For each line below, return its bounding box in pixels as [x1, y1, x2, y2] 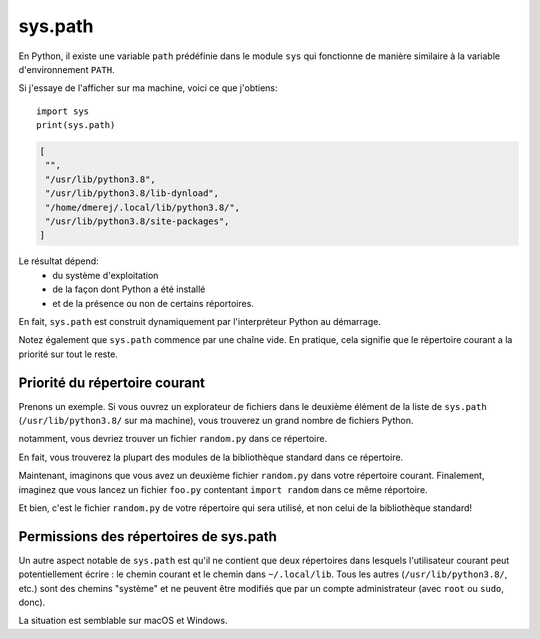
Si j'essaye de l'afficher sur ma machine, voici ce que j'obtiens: [18, 82, 279, 94]
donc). [18, 596, 46, 609]
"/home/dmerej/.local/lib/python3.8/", [45, 201, 240, 213]
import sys [36, 105, 90, 117]
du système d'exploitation [52, 269, 159, 281]
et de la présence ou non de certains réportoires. [52, 297, 255, 309]
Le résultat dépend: [18, 255, 99, 267]
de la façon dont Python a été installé [52, 283, 206, 295]
